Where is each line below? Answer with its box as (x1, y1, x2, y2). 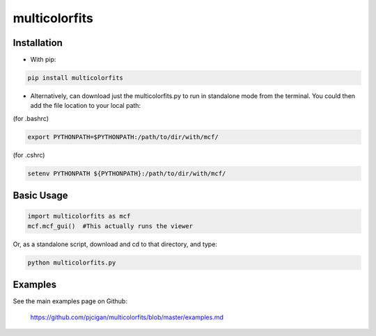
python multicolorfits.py (27, 258, 116, 266)
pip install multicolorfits (27, 74, 123, 82)
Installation (13, 37, 63, 49)
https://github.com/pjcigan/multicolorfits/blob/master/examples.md (30, 313, 224, 321)
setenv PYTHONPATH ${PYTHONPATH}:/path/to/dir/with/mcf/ (27, 169, 226, 177)
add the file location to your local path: (30, 102, 141, 110)
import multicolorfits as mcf (27, 212, 131, 221)
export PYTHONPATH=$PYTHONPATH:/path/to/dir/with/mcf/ (27, 133, 219, 141)
